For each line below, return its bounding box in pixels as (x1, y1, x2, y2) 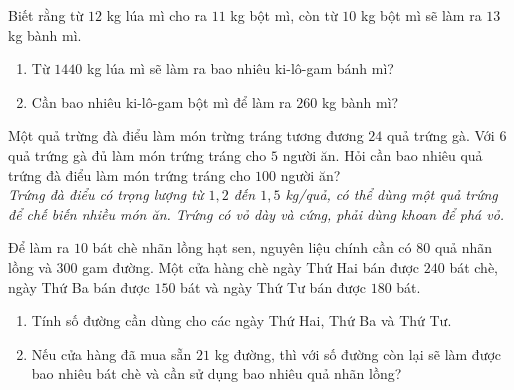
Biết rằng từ (8, 5, 84, 25)
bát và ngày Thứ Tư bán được (180, 276, 367, 297)
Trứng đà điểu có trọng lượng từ (8, 184, 204, 205)
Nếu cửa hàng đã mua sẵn (31, 343, 192, 364)
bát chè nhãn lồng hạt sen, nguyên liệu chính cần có (92, 237, 412, 258)
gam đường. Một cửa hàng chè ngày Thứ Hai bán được (82, 256, 420, 277)
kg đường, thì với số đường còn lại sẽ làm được (214, 343, 502, 364)
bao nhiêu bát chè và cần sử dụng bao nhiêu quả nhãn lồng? (31, 363, 402, 384)
